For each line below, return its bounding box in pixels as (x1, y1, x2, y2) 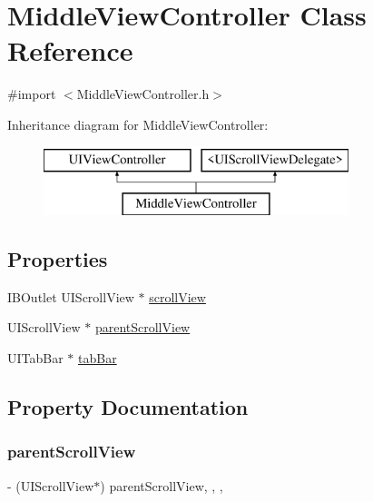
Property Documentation (7, 393, 249, 421)
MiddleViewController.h (76, 84, 210, 103)
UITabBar (7, 349, 64, 368)
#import (7, 84, 56, 103)
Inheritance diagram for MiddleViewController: (7, 114, 269, 133)
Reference (7, 32, 133, 69)
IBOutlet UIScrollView (7, 287, 134, 306)
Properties (7, 245, 108, 273)
